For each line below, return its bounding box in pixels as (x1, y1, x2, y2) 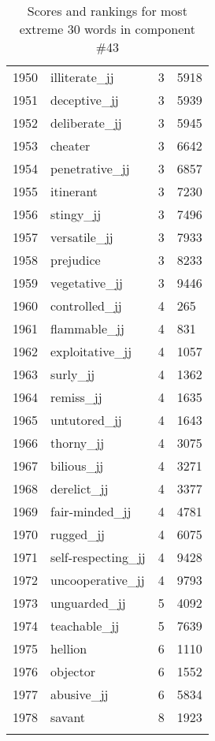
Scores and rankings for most (27, 2, 187, 20)
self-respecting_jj (50, 548, 146, 566)
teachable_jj (50, 616, 120, 635)
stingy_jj (50, 205, 102, 223)
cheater (50, 136, 91, 155)
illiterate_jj (50, 68, 114, 86)
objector (50, 662, 95, 680)
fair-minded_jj (50, 502, 132, 520)
